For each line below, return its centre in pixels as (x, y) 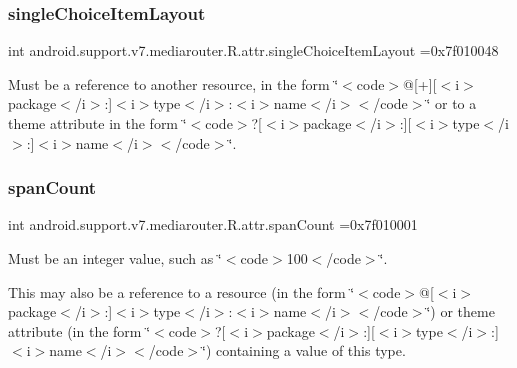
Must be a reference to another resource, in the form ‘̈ (173, 83)
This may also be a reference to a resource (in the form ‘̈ (181, 291)
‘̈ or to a (451, 103)
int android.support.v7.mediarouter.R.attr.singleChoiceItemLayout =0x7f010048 (253, 50)
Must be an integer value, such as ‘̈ (115, 258)
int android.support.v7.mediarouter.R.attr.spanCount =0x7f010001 (213, 224)
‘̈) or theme (460, 311)
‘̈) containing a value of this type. (304, 350)
